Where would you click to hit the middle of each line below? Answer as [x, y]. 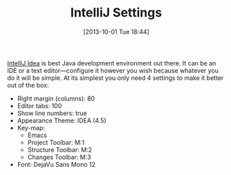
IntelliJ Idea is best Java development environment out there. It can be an [112, 63]
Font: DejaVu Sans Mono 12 [56, 164]
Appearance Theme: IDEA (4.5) [62, 120]
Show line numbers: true [52, 113]
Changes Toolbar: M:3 [59, 157]
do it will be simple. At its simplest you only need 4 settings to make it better [115, 78]
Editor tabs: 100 [39, 105]
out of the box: [28, 85]
